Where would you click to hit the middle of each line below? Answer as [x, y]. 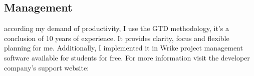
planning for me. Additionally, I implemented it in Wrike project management [123, 48]
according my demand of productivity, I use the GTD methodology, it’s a [116, 28]
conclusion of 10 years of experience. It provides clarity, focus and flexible [117, 38]
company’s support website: [47, 67]
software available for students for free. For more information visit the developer [127, 57]
